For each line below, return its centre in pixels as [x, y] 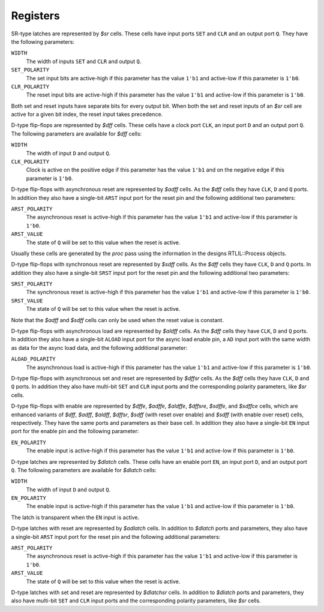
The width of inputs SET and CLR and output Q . [84, 61]
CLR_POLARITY [30, 86]
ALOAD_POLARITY [34, 359]
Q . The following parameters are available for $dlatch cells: [84, 470]
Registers [35, 16]
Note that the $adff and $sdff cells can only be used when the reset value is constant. [118, 320]
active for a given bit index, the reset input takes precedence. [87, 115]
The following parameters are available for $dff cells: [76, 133]
